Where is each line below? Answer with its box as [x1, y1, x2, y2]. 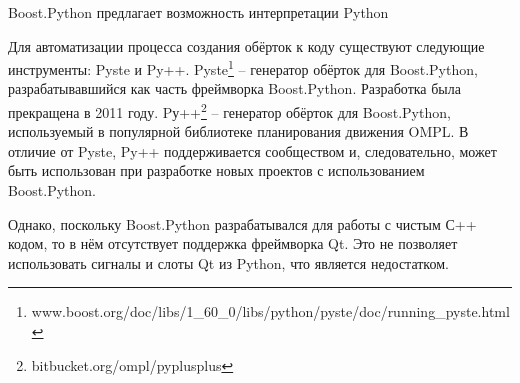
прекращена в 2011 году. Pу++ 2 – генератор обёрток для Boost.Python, [8, 99, 451, 122]
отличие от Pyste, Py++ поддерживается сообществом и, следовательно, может [8, 140, 497, 161]
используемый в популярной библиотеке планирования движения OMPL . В [8, 121, 469, 142]
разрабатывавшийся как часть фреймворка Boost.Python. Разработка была [8, 78, 461, 99]
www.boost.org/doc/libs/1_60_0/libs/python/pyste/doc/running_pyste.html [31, 301, 510, 322]
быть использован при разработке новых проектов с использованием [8, 160, 425, 181]
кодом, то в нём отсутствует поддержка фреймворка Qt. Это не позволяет [8, 233, 458, 254]
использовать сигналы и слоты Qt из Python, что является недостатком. [8, 252, 449, 273]
